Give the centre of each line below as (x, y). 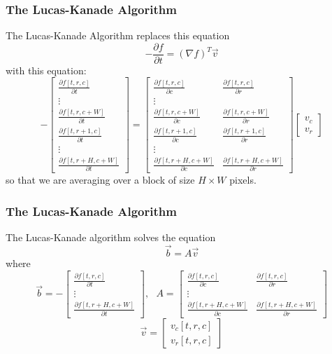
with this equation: (46, 70)
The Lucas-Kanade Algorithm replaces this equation (118, 35)
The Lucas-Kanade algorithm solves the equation (111, 237)
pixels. (243, 180)
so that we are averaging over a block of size (100, 180)
